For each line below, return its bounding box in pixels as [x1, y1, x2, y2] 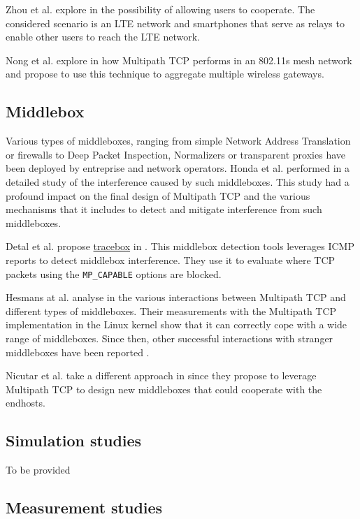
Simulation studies [6, 430, 142, 451]
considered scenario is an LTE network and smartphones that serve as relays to [6, 15, 345, 30]
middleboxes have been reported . [6, 344, 150, 359]
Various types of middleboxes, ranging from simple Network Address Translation [6, 133, 351, 148]
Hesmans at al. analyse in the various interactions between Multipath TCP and [6, 290, 346, 305]
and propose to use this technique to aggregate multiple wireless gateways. [6, 66, 324, 81]
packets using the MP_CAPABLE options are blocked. [6, 266, 222, 281]
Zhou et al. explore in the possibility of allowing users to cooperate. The [6, 2, 315, 16]
